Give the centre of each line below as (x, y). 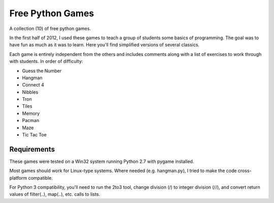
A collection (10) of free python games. (50, 28)
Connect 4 (33, 85)
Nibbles (30, 92)
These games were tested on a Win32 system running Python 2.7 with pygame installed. (102, 161)
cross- (245, 171)
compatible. (41, 178)
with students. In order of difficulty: (46, 62)
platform (18, 178)
